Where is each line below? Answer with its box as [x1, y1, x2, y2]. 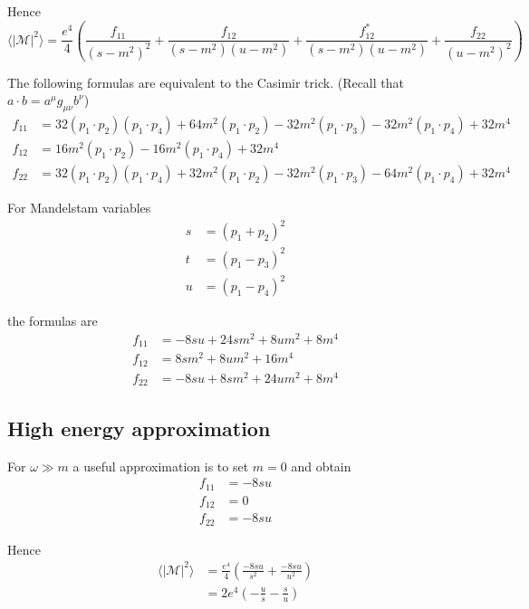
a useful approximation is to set [72, 456, 249, 475]
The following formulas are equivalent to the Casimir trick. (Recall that [7, 72, 404, 91]
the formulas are [7, 311, 98, 330]
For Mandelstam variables [7, 198, 151, 217]
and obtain [291, 456, 351, 475]
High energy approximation [7, 414, 271, 442]
